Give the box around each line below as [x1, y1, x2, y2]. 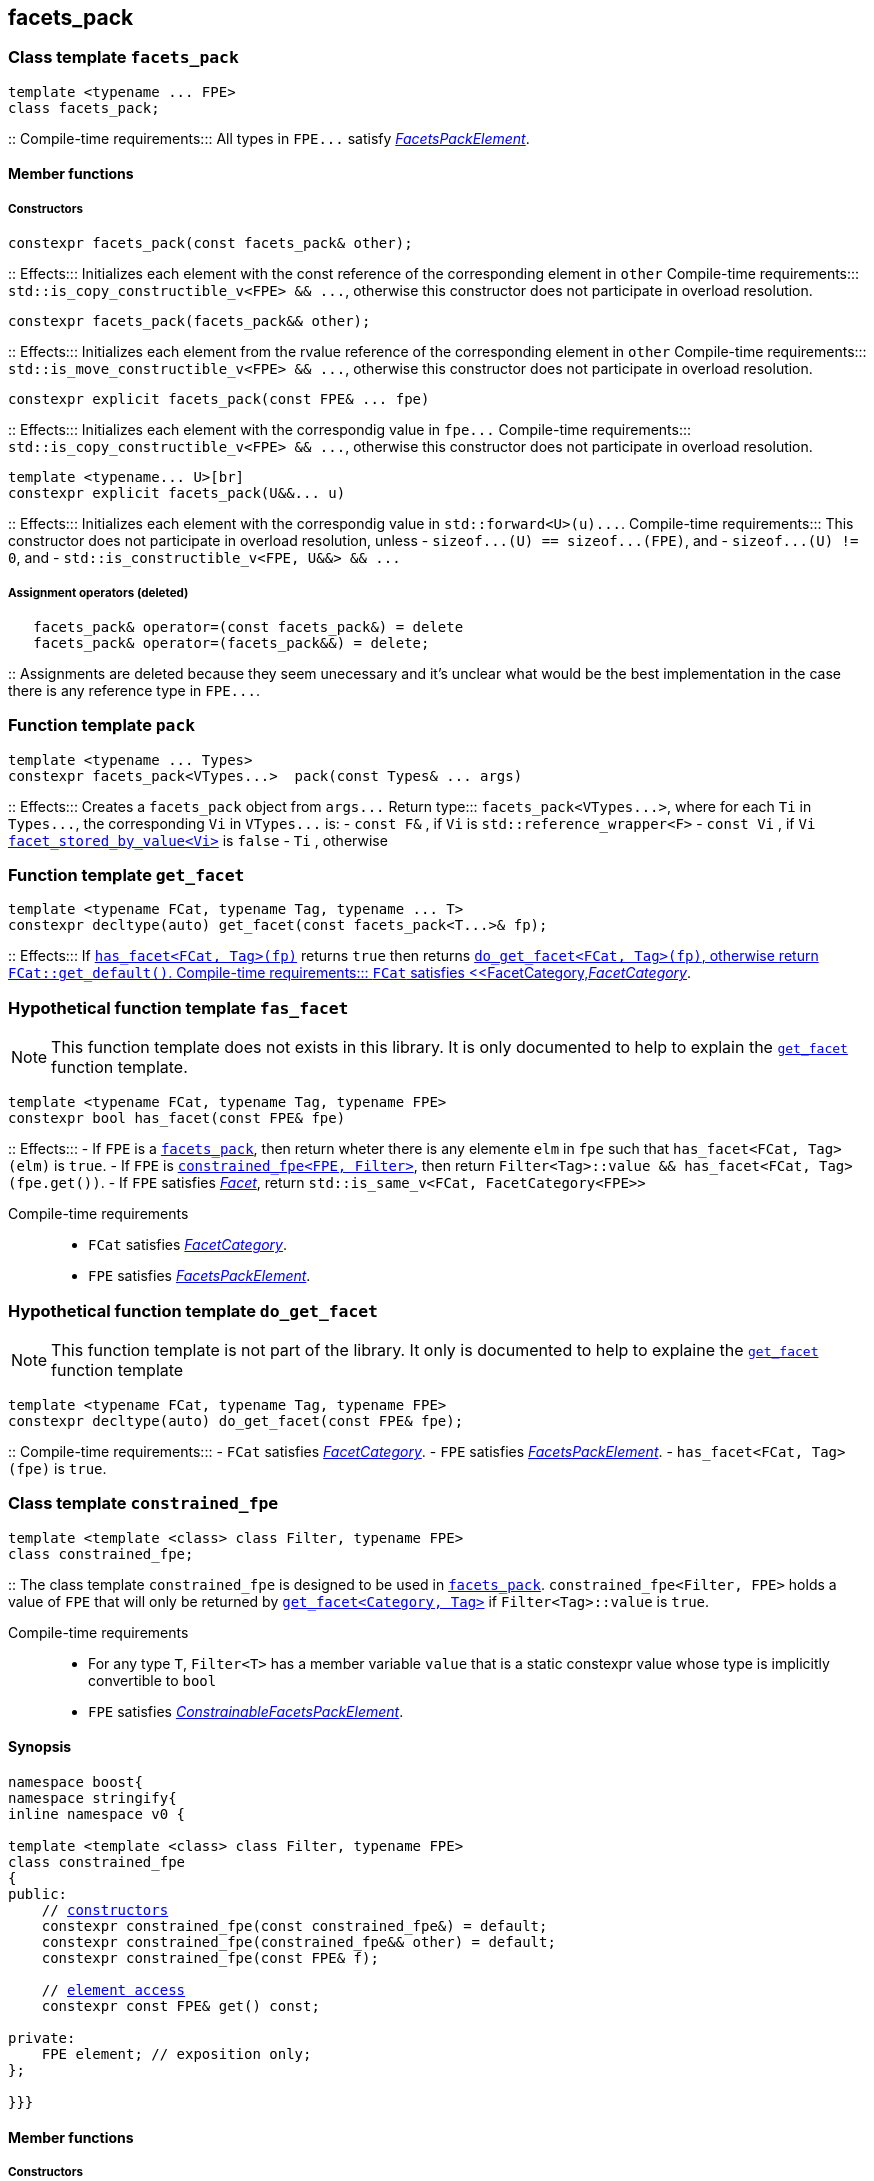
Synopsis [8, 1738, 72, 1756]
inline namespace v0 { [8, 1805, 186, 1822]
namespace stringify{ [8, 1789, 177, 1806]
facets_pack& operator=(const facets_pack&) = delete [33, 618, 464, 635]
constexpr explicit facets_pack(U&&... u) [8, 485, 346, 502]
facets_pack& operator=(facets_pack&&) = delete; [33, 634, 430, 651]
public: [8, 1885, 68, 1902]
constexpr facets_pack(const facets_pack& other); [8, 235, 413, 252]
